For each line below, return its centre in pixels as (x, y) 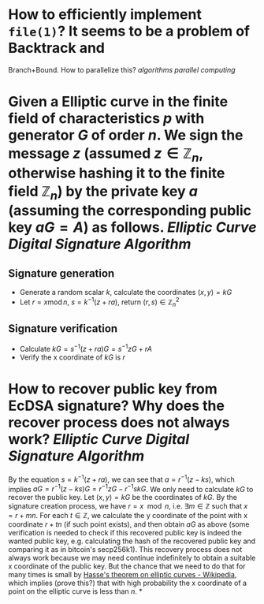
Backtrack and (56, 48)
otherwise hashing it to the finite (117, 173)
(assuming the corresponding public (130, 211)
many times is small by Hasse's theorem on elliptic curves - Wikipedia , (123, 575)
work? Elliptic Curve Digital (99, 440)
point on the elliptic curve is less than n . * (76, 591)
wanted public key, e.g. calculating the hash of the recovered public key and (132, 541)
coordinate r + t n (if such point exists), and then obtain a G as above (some (129, 524)
